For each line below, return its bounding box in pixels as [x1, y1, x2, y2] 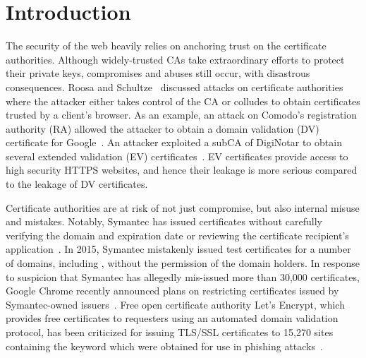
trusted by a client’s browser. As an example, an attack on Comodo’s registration [6, 107, 358, 122]
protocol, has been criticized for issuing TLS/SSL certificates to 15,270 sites [6, 325, 334, 339]
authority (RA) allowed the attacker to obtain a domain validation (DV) [6, 121, 319, 136]
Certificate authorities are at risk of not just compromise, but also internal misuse [6, 200, 360, 215]
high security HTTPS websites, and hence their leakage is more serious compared [6, 162, 358, 177]
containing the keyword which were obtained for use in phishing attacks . [6, 338, 323, 353]
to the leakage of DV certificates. [6, 177, 148, 191]
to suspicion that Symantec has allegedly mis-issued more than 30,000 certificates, [6, 269, 360, 284]
